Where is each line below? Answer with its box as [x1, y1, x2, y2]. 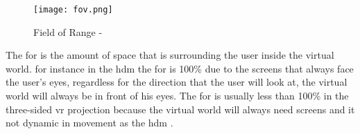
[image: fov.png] [33, 5, 113, 15]
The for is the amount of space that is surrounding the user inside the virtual [6, 48, 334, 62]
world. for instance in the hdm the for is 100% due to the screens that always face [6, 61, 354, 75]
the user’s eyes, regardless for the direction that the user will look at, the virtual [6, 75, 348, 89]
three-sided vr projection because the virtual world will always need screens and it [6, 102, 355, 116]
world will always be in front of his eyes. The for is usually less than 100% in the [6, 88, 349, 103]
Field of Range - [33, 24, 103, 39]
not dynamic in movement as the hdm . [6, 115, 173, 130]
